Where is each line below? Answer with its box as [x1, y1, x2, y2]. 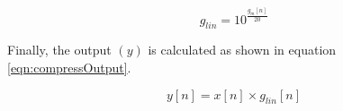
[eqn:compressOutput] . [7, 58, 131, 77]
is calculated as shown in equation [148, 40, 337, 59]
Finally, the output [7, 40, 112, 59]
